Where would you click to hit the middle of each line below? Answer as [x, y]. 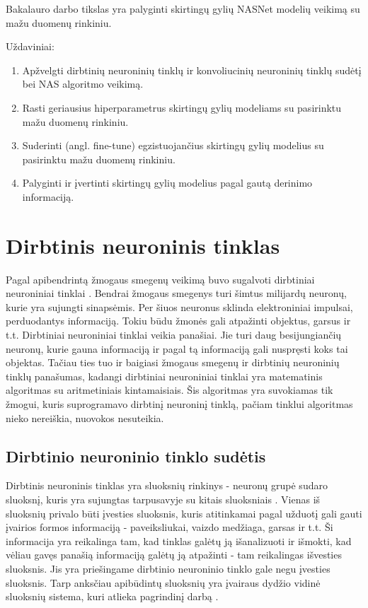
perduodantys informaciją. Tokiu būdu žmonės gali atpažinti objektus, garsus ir [178, 321]
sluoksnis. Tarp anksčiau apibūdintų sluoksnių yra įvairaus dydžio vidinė [163, 582]
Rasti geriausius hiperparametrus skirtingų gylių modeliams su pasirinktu [182, 107]
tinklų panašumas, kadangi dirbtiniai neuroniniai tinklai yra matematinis [164, 376]
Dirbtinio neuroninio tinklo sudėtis [136, 456]
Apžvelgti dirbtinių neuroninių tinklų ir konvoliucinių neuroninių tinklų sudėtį [192, 70]
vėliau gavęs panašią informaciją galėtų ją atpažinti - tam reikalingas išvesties [174, 555]
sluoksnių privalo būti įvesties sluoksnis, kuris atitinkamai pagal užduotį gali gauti [184, 513]
